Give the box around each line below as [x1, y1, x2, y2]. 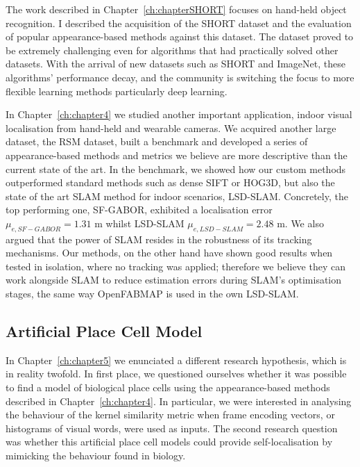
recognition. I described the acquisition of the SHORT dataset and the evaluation [6, 15, 352, 30]
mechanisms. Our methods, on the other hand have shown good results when [6, 245, 333, 260]
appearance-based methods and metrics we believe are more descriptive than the [6, 147, 348, 162]
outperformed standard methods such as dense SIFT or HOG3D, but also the [6, 175, 335, 190]
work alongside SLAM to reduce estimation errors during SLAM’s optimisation [6, 272, 342, 287]
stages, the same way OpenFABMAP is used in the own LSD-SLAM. [6, 286, 299, 301]
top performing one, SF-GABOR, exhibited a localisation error [6, 202, 273, 217]
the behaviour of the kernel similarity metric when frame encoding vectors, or [6, 407, 335, 422]
